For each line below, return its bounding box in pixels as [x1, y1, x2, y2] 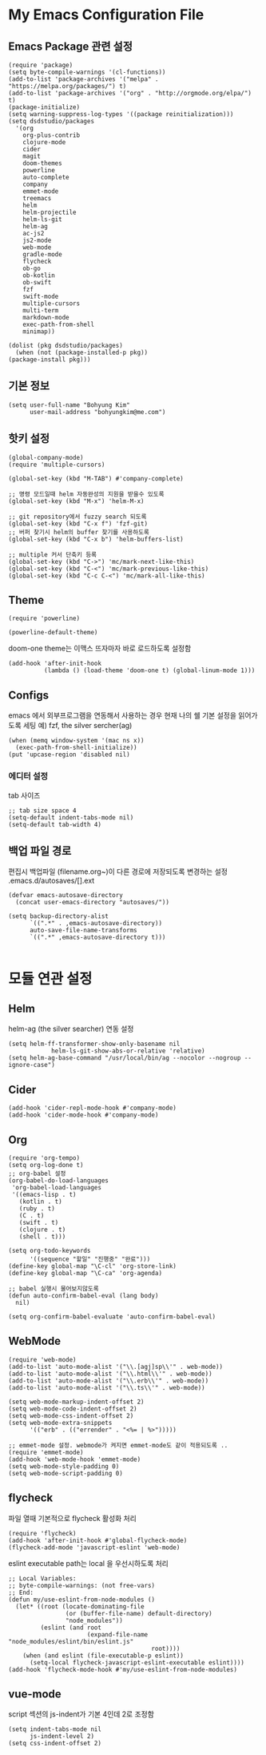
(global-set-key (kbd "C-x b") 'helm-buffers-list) [8, 535, 184, 543]
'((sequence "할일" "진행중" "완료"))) [29, 1255, 151, 1263]
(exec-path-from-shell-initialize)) [15, 743, 137, 752]
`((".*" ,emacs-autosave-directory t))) [29, 933, 166, 942]
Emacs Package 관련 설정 [8, 39, 133, 53]
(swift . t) [18, 1218, 59, 1226]
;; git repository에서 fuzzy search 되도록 [8, 513, 147, 521]
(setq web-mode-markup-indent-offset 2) [8, 1398, 145, 1406]
